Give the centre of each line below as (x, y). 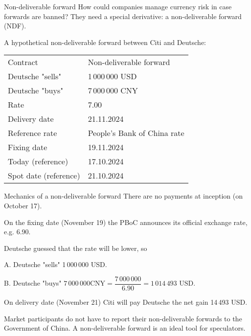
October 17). (23, 205)
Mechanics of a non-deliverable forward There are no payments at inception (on (124, 196)
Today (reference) (38, 161)
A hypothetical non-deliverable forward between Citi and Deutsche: (105, 42)
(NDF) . (15, 26)
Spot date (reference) (44, 176)
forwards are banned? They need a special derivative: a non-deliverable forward (123, 16)
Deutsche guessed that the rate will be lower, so (76, 248)
